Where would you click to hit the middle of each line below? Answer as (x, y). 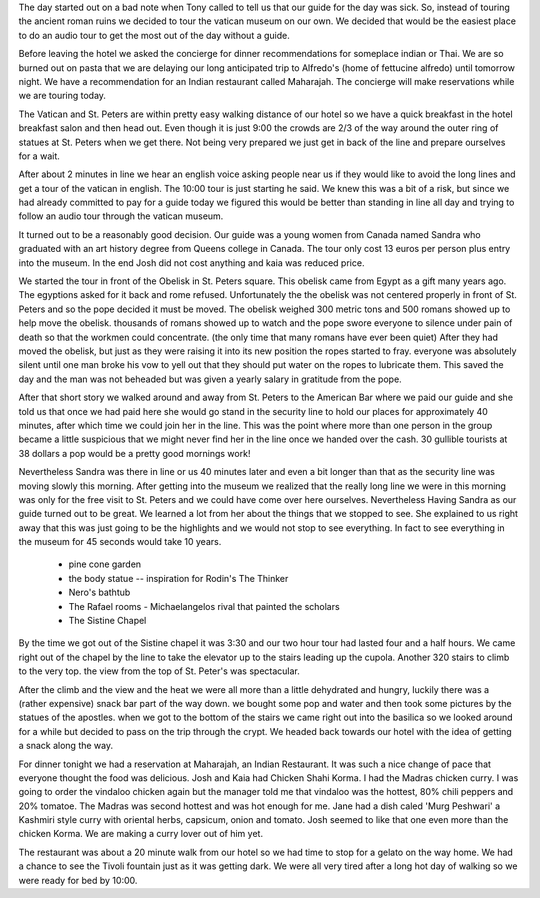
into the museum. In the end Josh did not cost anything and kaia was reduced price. (191, 262)
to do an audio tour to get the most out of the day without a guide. (154, 35)
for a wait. (39, 156)
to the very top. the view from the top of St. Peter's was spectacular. (159, 671)
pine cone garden (105, 564)
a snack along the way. (66, 746)
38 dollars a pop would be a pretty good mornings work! (134, 453)
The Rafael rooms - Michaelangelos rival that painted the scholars (204, 606)
